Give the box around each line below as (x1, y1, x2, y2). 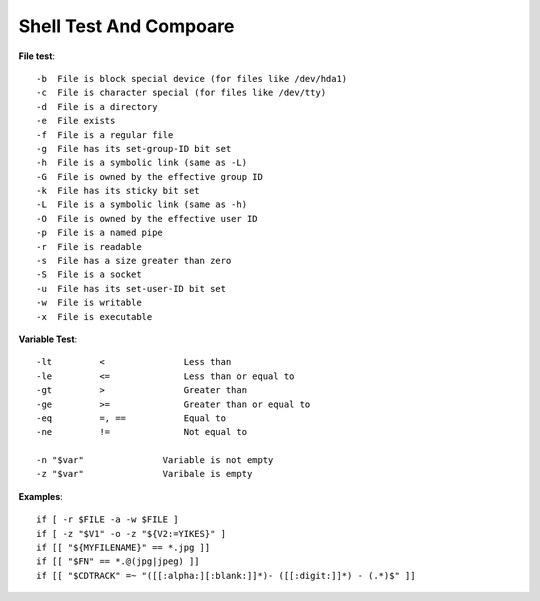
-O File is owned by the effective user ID (36, 213, 259, 224)
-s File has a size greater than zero (36, 255, 232, 267)
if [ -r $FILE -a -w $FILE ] (36, 514, 179, 525)
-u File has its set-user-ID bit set (36, 283, 227, 294)
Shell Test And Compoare (18, 15, 235, 37)
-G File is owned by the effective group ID (36, 171, 264, 182)
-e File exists (36, 115, 116, 127)
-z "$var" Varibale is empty (36, 468, 253, 480)
